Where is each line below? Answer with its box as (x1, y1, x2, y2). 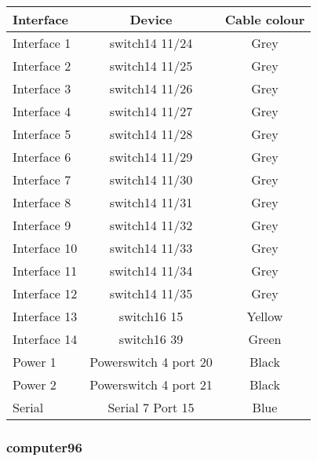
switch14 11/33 (109, 239, 193, 257)
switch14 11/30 (109, 170, 193, 188)
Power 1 (13, 353, 56, 371)
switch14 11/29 (109, 148, 193, 166)
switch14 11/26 (109, 79, 193, 97)
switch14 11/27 (109, 102, 193, 120)
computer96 (6, 437, 82, 456)
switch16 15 (118, 307, 184, 325)
